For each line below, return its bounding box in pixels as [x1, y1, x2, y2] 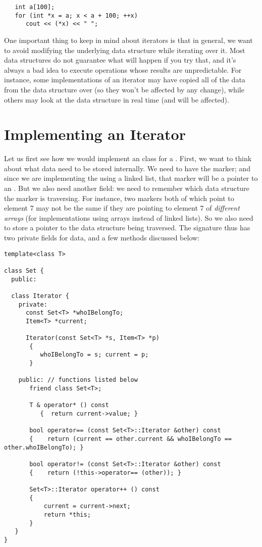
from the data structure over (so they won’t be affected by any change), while [4, 84, 244, 94]
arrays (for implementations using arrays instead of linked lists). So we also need [4, 212, 253, 223]
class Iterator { [11, 292, 69, 300]
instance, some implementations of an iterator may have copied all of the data [4, 74, 245, 85]
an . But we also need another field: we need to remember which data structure [4, 183, 249, 193]
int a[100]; [15, 4, 55, 11]
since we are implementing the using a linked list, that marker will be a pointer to [4, 173, 258, 183]
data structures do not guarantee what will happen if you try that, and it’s [4, 55, 236, 65]
